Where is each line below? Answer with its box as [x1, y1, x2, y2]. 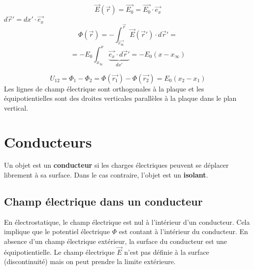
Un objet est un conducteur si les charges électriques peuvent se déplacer [4, 160, 229, 170]
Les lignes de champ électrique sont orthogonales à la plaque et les [4, 83, 204, 93]
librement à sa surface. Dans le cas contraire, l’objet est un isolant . [4, 170, 208, 180]
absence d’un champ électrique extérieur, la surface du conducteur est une [4, 236, 227, 246]
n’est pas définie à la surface [124, 246, 209, 257]
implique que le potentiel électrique [4, 226, 110, 237]
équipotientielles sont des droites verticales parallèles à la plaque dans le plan [4, 93, 237, 103]
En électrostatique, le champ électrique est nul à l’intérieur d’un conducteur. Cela [4, 216, 250, 227]
